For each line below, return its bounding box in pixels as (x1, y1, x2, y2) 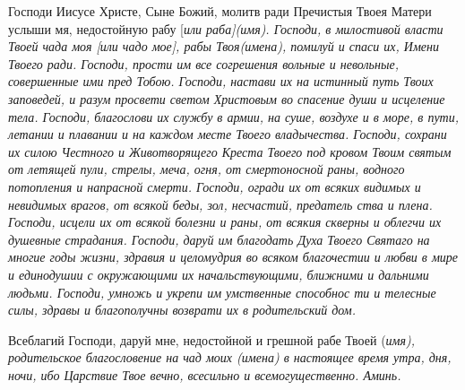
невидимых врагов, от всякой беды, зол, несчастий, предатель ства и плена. (8, 195, 433, 213)
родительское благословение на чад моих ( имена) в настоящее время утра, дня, (8, 348, 452, 367)
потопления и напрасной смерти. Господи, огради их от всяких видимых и (8, 177, 421, 195)
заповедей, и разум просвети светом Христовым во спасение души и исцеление (8, 89, 445, 108)
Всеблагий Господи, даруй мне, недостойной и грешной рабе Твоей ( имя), (8, 330, 416, 349)
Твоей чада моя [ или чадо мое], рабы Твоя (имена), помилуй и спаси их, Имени (8, 37, 440, 56)
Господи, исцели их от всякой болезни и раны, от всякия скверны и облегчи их (8, 212, 442, 231)
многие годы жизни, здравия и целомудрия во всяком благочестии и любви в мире (8, 247, 459, 266)
